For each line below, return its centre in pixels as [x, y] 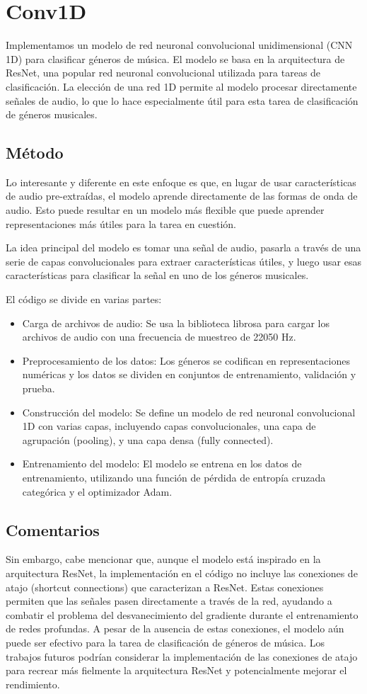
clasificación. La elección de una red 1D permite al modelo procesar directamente [181, 86]
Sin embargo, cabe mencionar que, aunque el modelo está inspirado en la [163, 559]
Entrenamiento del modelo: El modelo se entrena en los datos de [162, 463]
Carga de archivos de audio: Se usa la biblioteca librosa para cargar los [176, 323]
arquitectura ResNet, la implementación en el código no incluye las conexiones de [182, 573]
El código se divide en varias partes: [84, 299]
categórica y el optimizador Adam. [97, 491]
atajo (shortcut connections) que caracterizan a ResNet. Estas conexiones [165, 587]
